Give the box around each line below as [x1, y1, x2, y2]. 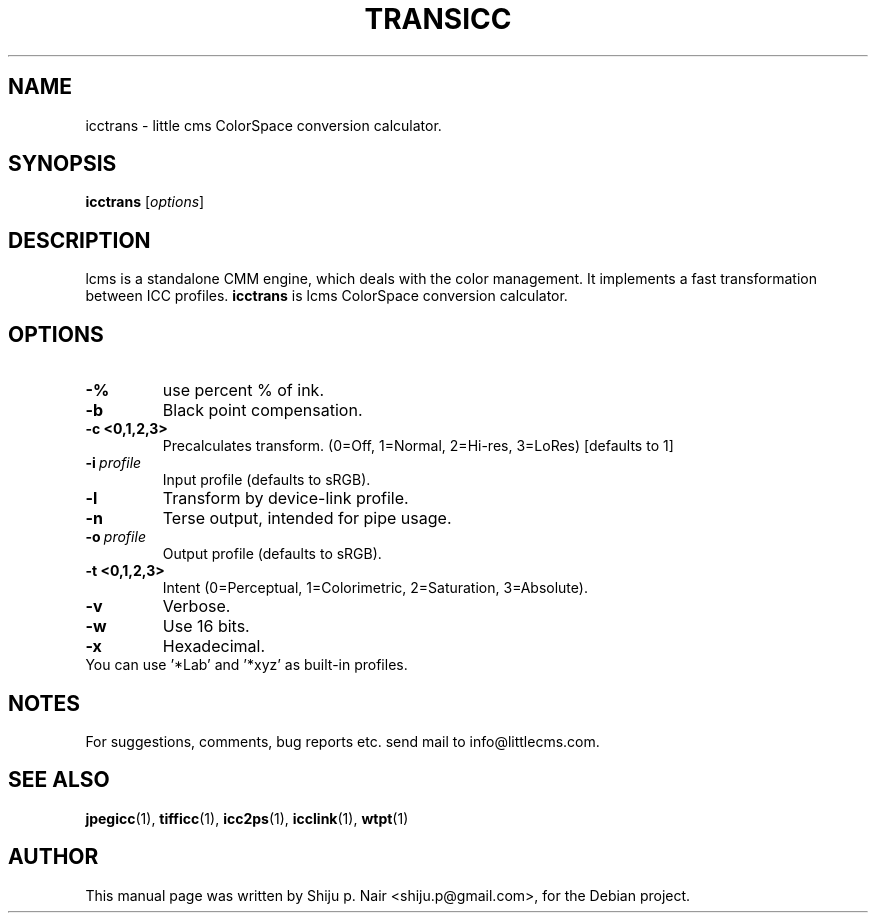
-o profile [85, 528, 146, 546]
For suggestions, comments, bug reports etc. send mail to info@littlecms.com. [85, 732, 600, 750]
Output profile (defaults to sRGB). [162, 545, 382, 563]
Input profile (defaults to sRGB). [162, 471, 371, 489]
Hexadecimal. [162, 636, 265, 657]
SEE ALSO [8, 767, 110, 793]
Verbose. [162, 596, 231, 617]
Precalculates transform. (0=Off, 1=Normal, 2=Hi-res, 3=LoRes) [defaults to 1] [162, 437, 674, 455]
